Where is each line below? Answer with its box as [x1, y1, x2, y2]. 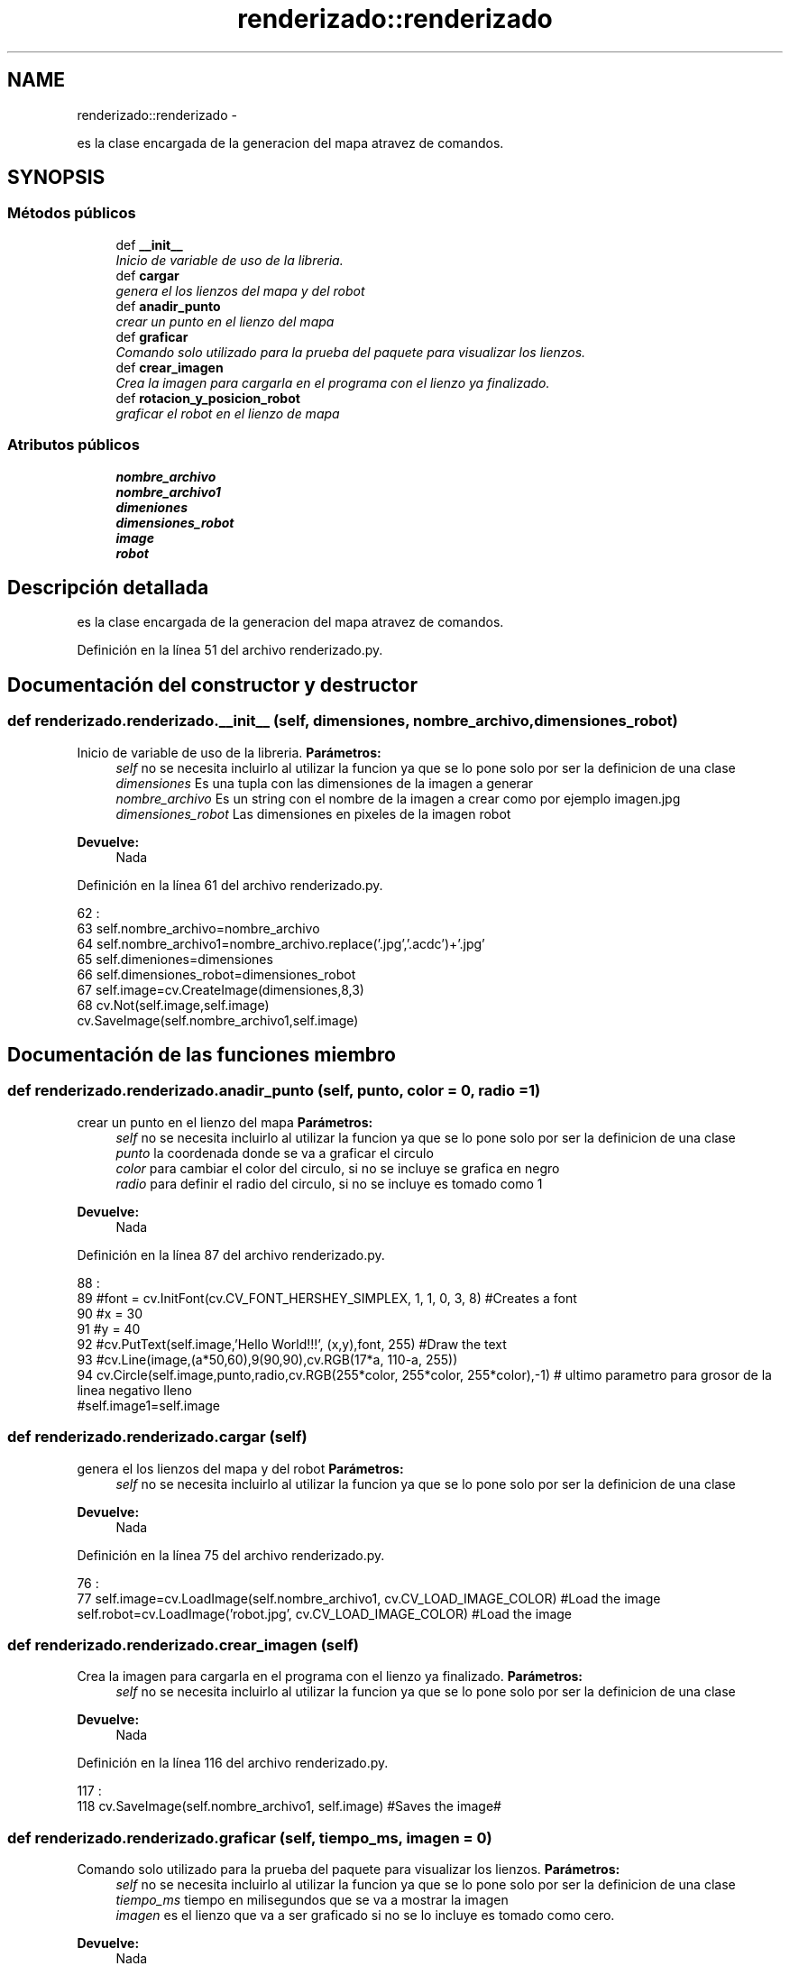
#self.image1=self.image [77, 1397, 220, 1413]
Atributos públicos [7, 436, 140, 455]
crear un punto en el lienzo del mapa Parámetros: [77, 1114, 373, 1130]
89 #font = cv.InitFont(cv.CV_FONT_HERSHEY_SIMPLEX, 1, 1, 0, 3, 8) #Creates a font [77, 1290, 577, 1306]
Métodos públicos [7, 204, 136, 223]
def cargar [115, 267, 179, 283]
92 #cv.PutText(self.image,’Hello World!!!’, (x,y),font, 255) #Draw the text [77, 1336, 507, 1352]
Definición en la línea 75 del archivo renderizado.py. [77, 1547, 385, 1563]
